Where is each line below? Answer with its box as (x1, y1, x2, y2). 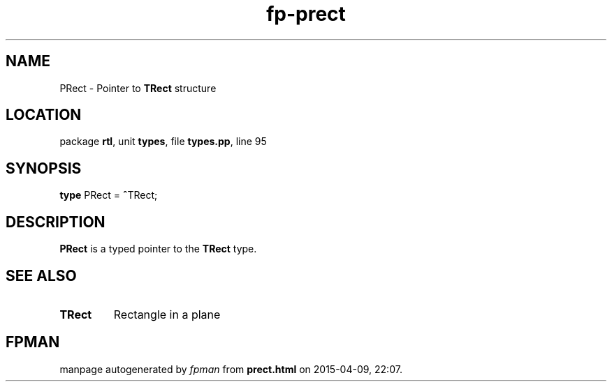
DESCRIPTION (6, 213, 105, 231)
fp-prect (266, 2, 346, 26)
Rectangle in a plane (113, 307, 221, 321)
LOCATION (6, 106, 82, 124)
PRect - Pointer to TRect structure (59, 82, 217, 94)
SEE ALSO (6, 266, 77, 284)
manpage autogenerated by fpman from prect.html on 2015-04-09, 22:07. (59, 363, 402, 375)
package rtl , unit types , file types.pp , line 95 (59, 135, 267, 148)
